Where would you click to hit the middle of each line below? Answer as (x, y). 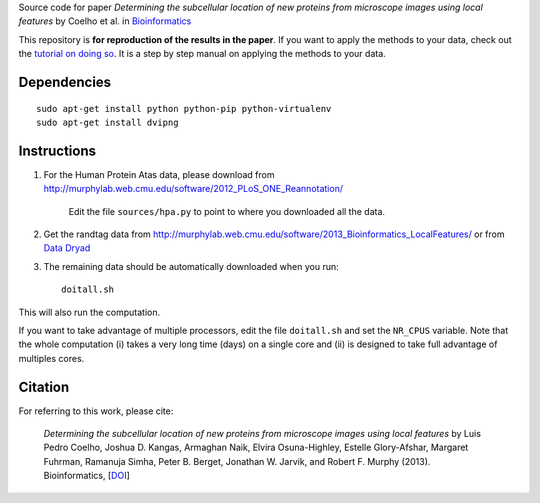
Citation (44, 386)
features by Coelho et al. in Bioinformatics (105, 21)
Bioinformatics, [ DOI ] (86, 476)
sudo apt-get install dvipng (107, 122)
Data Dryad (67, 248)
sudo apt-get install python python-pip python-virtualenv (184, 108)
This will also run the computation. (89, 312)
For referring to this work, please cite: (96, 411)
